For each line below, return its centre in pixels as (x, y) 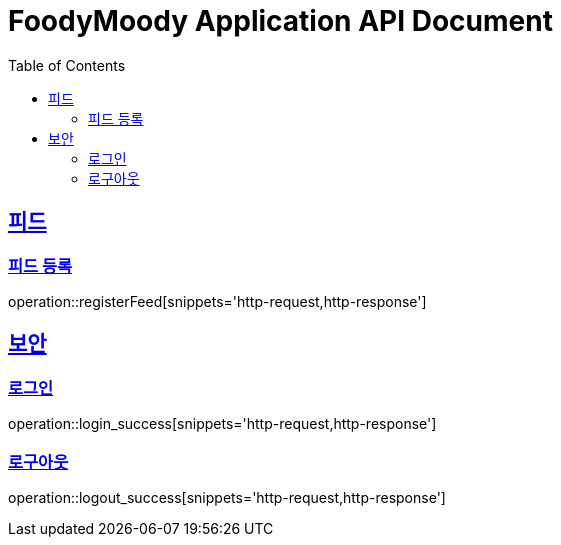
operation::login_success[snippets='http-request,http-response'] (222, 424)
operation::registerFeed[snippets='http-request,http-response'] (217, 301)
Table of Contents (67, 65)
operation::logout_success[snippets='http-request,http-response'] (227, 497)
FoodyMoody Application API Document (280, 21)
